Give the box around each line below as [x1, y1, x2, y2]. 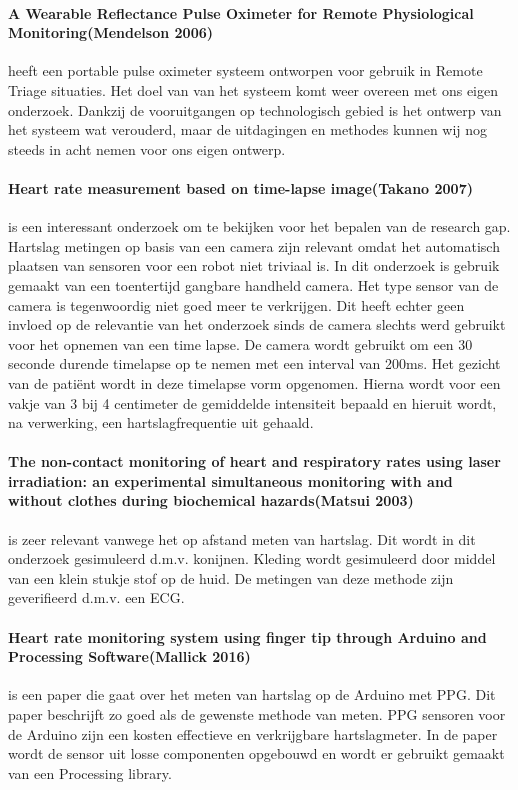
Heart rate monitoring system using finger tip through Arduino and [8, 626, 487, 647]
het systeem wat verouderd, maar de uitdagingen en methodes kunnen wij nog [8, 119, 488, 140]
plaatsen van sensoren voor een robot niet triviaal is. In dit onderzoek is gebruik [8, 255, 500, 276]
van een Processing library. [8, 762, 172, 783]
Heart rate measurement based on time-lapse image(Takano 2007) [8, 177, 473, 198]
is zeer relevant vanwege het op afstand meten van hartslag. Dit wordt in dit [8, 528, 476, 549]
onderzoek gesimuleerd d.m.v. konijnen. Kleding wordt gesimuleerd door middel [8, 548, 496, 569]
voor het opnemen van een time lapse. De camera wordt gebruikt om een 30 [8, 333, 473, 354]
